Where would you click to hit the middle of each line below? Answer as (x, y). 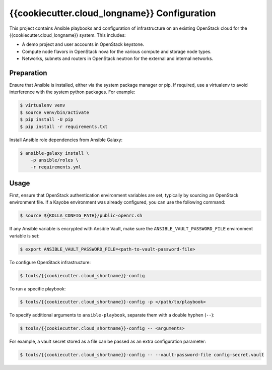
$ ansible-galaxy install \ (54, 153)
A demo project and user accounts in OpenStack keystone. (83, 44)
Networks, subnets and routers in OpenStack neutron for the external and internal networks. (118, 58)
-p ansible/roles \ (55, 160)
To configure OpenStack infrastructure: (50, 262)
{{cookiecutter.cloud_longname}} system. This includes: (67, 35)
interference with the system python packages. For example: (72, 92)
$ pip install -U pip (47, 119)
